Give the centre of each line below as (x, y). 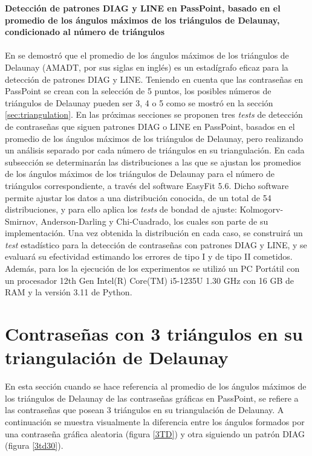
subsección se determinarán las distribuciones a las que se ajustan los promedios (153, 162)
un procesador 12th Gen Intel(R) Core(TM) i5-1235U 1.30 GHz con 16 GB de (150, 280)
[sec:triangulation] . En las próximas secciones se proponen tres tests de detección (154, 114)
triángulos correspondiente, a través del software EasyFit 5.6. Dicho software (147, 185)
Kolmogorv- (262, 209)
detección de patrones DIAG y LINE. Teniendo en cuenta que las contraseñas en (154, 79)
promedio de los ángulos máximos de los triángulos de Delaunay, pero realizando (154, 138)
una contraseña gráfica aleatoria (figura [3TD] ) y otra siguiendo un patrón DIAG (155, 433)
